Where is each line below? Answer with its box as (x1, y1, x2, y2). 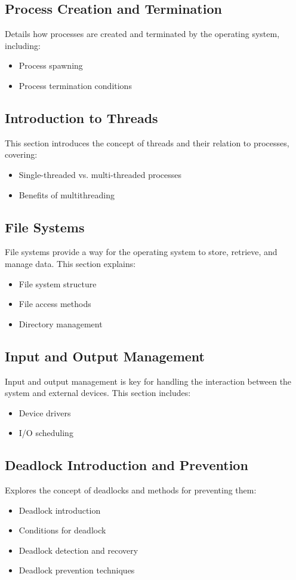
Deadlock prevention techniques (18, 564, 135, 576)
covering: (5, 148, 38, 161)
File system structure (18, 277, 97, 290)
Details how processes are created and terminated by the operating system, (5, 27, 280, 40)
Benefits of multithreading (18, 188, 115, 201)
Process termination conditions (18, 79, 132, 91)
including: (5, 39, 41, 51)
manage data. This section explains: (5, 257, 136, 269)
